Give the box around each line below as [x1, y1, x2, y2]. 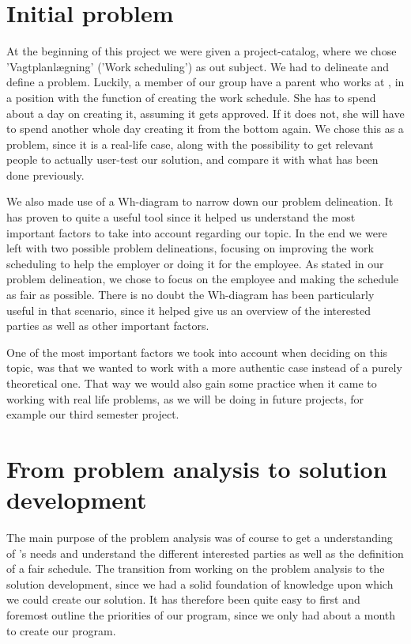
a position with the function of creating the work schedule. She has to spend [6, 89, 376, 105]
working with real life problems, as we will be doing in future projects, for [6, 390, 364, 407]
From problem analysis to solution [6, 452, 387, 484]
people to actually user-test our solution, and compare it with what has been [6, 151, 379, 168]
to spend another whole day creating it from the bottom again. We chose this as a [6, 120, 404, 137]
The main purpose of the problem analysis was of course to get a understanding [6, 529, 393, 546]
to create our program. [6, 622, 116, 638]
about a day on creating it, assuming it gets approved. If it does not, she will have [6, 104, 405, 121]
